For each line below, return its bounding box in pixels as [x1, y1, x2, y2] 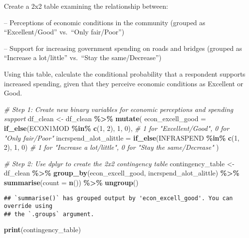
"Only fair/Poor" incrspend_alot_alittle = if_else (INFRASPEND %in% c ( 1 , [4, 132, 240, 143]
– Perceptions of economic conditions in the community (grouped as [4, 17, 205, 27]
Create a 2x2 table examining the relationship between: [4, 1, 168, 11]
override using [4, 203, 53, 210]
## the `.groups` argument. [4, 210, 94, 218]
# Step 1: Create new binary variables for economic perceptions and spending [4, 104, 233, 114]
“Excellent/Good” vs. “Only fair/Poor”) [4, 27, 124, 37]
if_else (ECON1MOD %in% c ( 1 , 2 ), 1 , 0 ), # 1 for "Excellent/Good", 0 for [4, 123, 229, 133]
